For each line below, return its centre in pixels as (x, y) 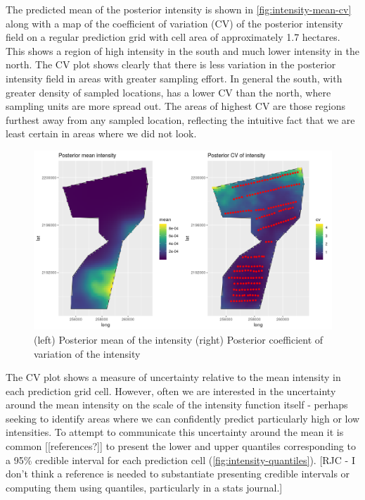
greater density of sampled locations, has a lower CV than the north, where (168, 92)
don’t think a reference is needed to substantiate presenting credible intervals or (178, 474)
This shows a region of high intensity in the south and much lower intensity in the (182, 50)
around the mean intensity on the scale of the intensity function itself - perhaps (177, 405)
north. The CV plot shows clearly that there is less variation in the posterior (171, 64)
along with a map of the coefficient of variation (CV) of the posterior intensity (174, 23)
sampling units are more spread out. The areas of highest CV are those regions (175, 106)
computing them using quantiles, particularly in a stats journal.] (144, 487)
